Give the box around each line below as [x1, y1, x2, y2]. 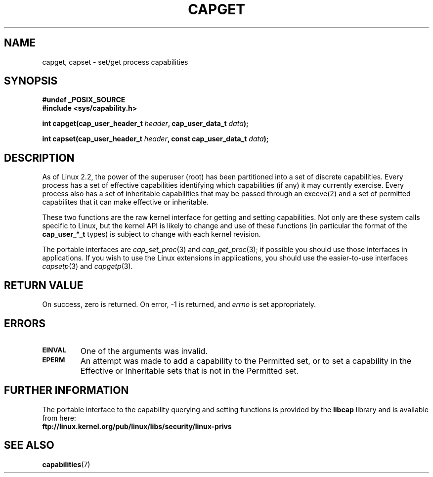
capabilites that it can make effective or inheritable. [42, 198, 209, 207]
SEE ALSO [4, 439, 54, 452]
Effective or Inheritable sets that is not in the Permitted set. [80, 365, 299, 376]
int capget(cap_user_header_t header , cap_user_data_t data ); [42, 119, 249, 128]
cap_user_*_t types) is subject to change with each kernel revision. [42, 230, 261, 239]
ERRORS [4, 317, 46, 330]
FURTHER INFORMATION [4, 384, 129, 397]
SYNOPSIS [4, 75, 58, 87]
